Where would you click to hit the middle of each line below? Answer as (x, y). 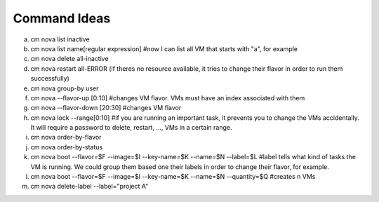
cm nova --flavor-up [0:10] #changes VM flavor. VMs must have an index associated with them (168, 97)
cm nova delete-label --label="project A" (89, 187)
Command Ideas (62, 18)
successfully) (50, 79)
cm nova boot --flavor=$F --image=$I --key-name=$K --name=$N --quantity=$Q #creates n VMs (173, 177)
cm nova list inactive (60, 39)
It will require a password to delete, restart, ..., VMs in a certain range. (131, 128)
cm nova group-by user (65, 88)
